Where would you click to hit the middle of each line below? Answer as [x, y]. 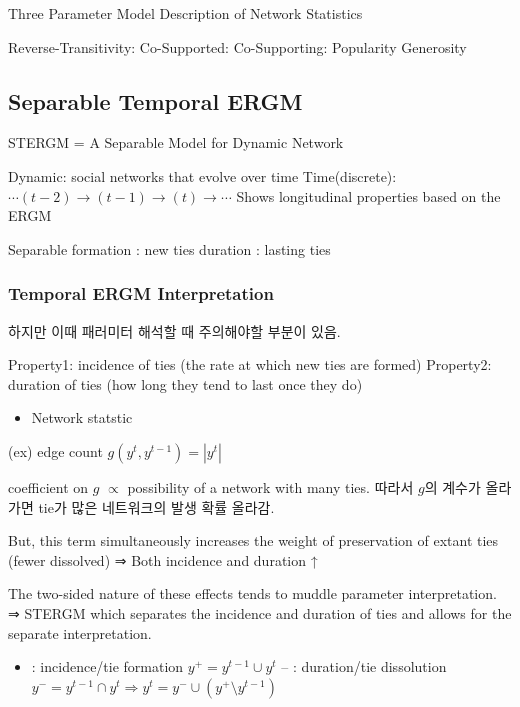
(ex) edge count [55, 450]
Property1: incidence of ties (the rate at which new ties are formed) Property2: [250, 364]
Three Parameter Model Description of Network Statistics [185, 13]
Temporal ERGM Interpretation [141, 293]
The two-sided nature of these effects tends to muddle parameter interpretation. [252, 593]
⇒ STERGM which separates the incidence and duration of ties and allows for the [260, 612]
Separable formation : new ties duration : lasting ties [169, 248]
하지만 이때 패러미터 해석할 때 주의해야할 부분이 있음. [174, 330]
